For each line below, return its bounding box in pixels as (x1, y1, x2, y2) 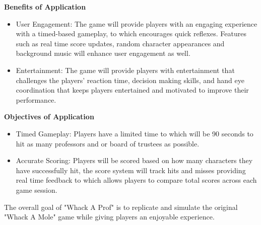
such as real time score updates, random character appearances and (16, 38, 225, 48)
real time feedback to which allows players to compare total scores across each (16, 175, 257, 185)
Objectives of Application (4, 111, 94, 122)
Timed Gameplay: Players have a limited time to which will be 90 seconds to (16, 128, 253, 138)
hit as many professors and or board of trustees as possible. (16, 138, 200, 148)
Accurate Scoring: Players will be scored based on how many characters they (16, 155, 253, 166)
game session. (16, 184, 57, 195)
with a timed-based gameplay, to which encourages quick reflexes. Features (16, 28, 246, 39)
